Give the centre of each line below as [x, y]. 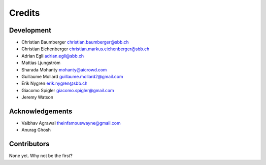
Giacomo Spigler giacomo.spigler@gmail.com [68, 90]
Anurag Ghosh [36, 130]
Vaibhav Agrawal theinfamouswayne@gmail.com [71, 123]
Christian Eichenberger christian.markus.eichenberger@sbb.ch [85, 49]
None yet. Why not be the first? [41, 156]
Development [30, 30]
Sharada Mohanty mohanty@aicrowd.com [64, 69]
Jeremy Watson [37, 97]
